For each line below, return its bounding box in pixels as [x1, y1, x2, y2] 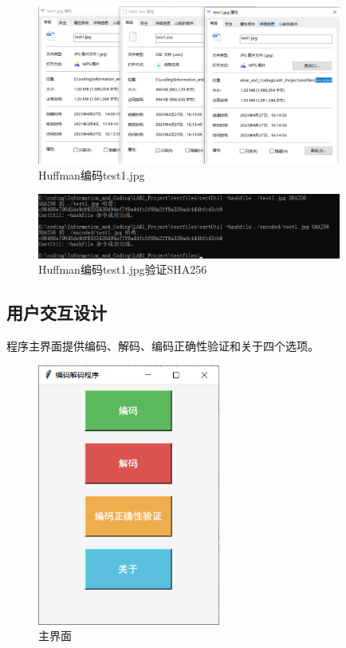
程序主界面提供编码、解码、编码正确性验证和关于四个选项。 [6, 338, 319, 354]
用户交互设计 [6, 300, 107, 325]
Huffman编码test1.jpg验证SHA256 [38, 261, 207, 278]
